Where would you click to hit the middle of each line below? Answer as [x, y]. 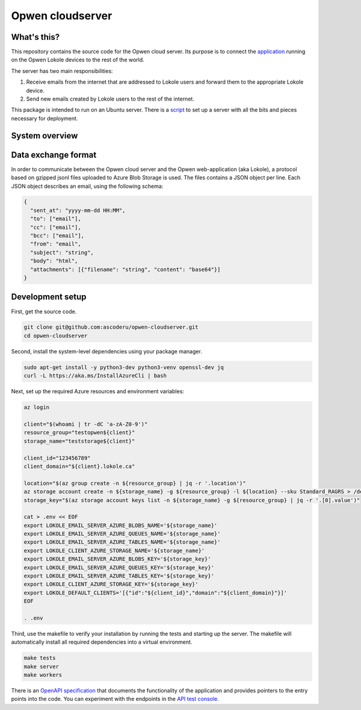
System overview [45, 135]
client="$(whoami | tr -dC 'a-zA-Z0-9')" [86, 424]
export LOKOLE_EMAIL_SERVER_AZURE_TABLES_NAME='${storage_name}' [122, 542]
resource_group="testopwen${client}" [79, 433]
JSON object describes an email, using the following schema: [87, 186]
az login [37, 407]
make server [42, 666]
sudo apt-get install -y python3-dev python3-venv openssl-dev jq [124, 367]
